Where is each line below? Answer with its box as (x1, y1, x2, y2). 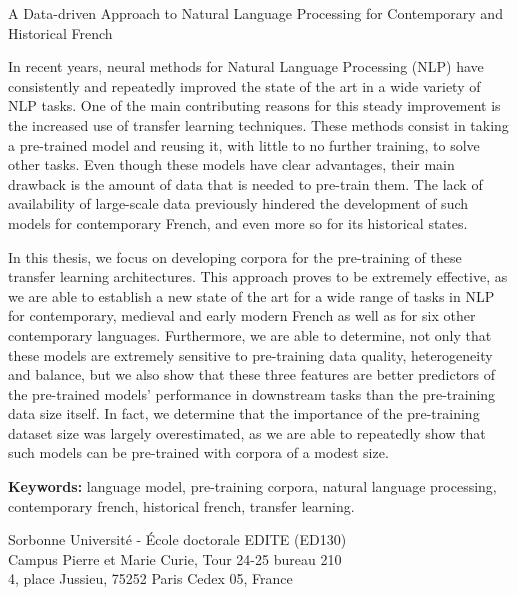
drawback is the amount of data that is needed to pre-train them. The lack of (8, 173, 483, 194)
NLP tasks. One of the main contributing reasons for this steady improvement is (8, 95, 501, 116)
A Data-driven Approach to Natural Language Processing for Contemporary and (8, 3, 503, 23)
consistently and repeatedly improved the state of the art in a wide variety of (8, 75, 481, 96)
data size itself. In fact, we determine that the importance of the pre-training (8, 403, 480, 424)
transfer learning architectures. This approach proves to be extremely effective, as (8, 266, 508, 287)
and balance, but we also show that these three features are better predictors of (8, 364, 496, 385)
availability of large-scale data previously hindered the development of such (8, 193, 469, 214)
